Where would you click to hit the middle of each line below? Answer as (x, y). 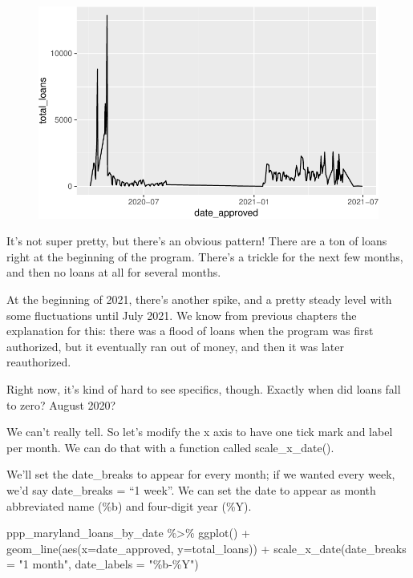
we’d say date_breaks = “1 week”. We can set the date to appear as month (191, 489)
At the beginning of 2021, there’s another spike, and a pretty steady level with (199, 299)
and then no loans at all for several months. (114, 272)
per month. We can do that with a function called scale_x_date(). (170, 447)
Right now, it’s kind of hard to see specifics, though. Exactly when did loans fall (204, 389)
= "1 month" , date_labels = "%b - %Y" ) (103, 564)
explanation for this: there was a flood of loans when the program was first (190, 331)
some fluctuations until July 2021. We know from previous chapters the (182, 315)
